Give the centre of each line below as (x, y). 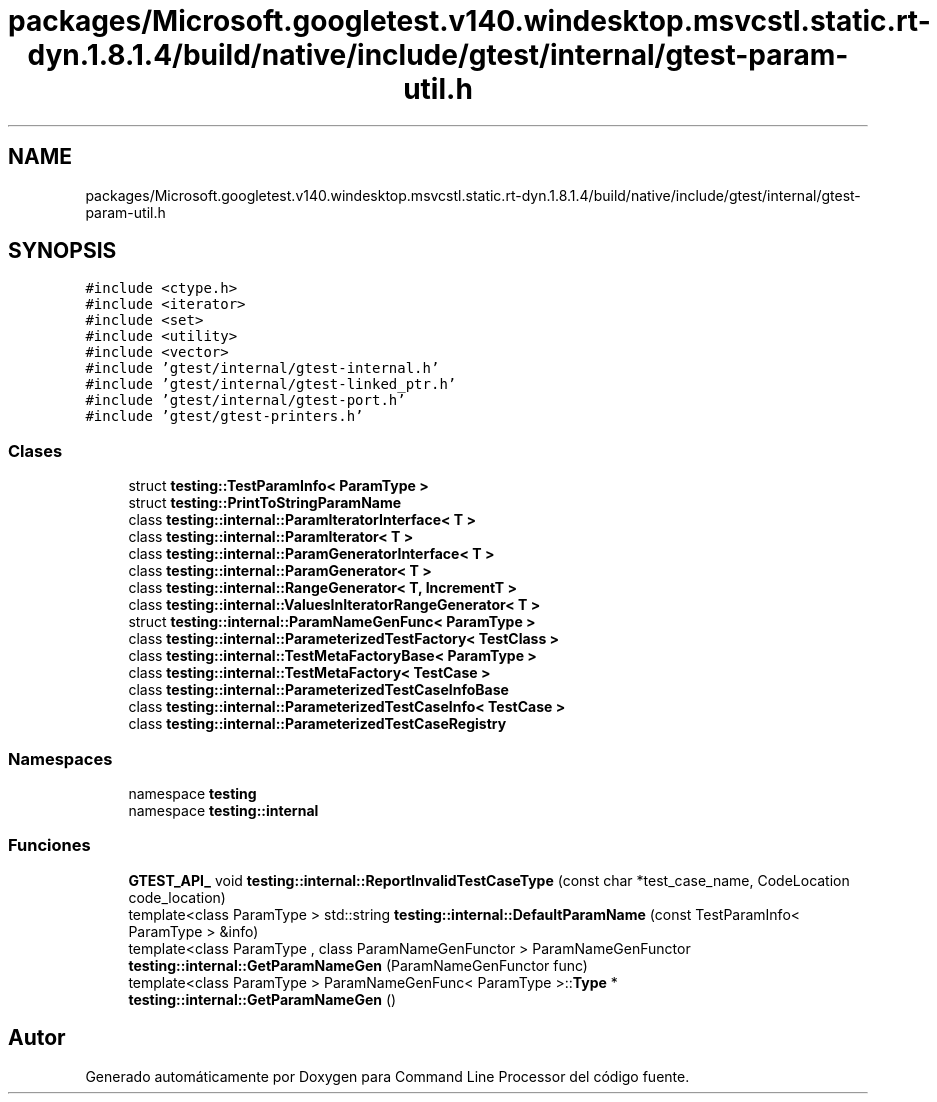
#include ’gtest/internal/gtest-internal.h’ (262, 368)
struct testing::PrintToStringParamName (265, 503)
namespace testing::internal (223, 810)
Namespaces (60, 758)
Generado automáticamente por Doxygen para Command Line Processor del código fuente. (387, 1076)
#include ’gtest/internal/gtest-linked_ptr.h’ (271, 384)
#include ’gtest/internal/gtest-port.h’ (245, 400)
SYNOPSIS (62, 251)
